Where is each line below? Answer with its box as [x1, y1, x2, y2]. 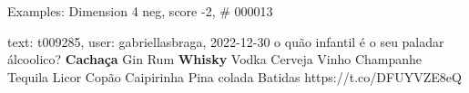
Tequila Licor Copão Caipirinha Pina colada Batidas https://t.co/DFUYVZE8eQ [7, 67, 462, 86]
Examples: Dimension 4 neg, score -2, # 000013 [7, 2, 273, 20]
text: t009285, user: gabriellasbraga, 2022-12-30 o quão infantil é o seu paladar [7, 32, 444, 51]
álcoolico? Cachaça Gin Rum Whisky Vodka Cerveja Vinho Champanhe [7, 50, 423, 69]
